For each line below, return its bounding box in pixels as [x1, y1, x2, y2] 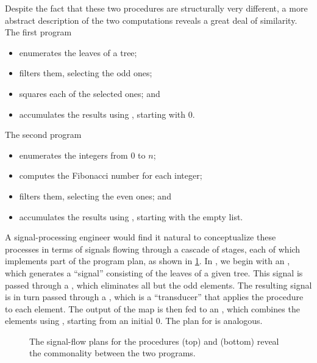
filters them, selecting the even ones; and [19, 189, 171, 202]
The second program [5, 128, 82, 141]
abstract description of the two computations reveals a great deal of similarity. [5, 13, 297, 26]
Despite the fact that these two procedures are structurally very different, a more [5, 2, 308, 14]
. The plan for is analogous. [160, 314, 263, 327]
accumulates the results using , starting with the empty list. [19, 210, 243, 223]
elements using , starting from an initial [5, 314, 153, 327]
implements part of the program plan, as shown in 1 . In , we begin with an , [5, 254, 290, 267]
